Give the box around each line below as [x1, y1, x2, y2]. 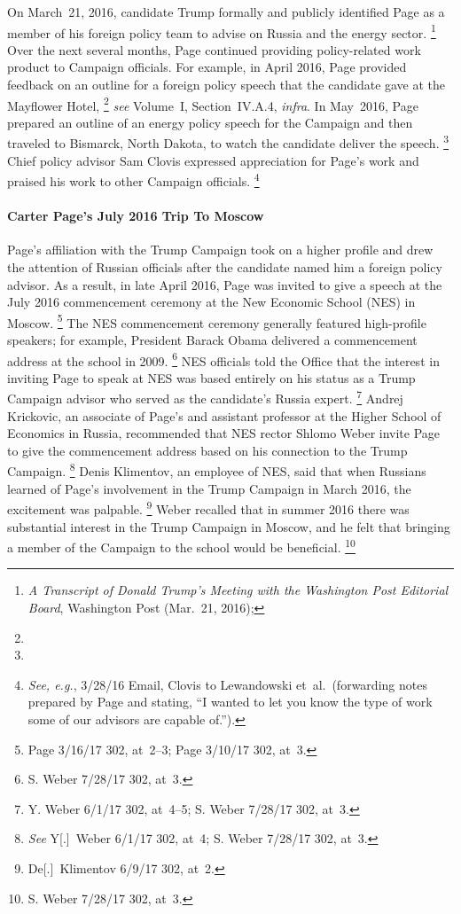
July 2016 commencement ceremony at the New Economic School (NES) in [7, 293, 416, 311]
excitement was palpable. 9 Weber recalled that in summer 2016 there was [7, 497, 410, 518]
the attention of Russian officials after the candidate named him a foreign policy [7, 257, 442, 276]
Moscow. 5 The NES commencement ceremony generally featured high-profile [7, 310, 426, 332]
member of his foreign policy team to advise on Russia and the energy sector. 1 [7, 20, 436, 42]
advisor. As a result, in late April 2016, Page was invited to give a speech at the [7, 275, 442, 293]
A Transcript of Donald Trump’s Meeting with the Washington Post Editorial [27, 581, 449, 599]
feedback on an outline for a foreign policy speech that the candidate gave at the [7, 75, 446, 94]
